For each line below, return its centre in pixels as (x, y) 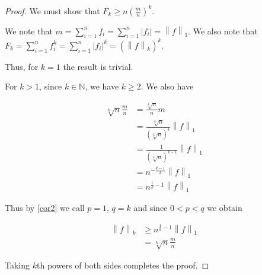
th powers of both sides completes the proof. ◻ (123, 265)
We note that (29, 31)
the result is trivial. (98, 66)
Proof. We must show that (52, 10)
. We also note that (223, 31)
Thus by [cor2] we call (45, 208)
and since (151, 208)
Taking (17, 265)
